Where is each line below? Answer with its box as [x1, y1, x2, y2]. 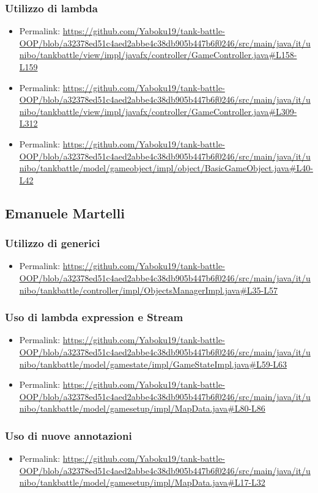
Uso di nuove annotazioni [5, 428, 132, 443]
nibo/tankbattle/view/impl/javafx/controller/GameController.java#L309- [19, 105, 297, 117]
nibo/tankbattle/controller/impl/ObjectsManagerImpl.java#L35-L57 [19, 283, 278, 296]
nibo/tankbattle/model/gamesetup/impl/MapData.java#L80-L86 [19, 402, 265, 415]
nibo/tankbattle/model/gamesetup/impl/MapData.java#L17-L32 [19, 476, 265, 489]
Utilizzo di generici [5, 235, 100, 251]
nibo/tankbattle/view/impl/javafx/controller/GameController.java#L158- [19, 48, 297, 61]
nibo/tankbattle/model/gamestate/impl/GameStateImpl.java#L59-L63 [19, 357, 287, 370]
